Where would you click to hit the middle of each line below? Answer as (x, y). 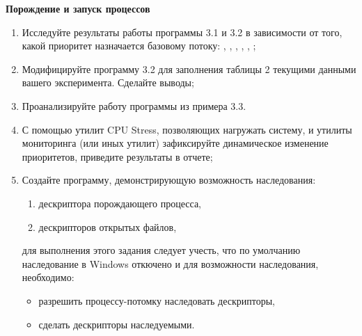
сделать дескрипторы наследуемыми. (117, 324)
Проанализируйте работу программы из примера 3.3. (134, 105)
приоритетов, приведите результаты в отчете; (117, 156)
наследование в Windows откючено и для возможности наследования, (170, 263)
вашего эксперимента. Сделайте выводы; (108, 82)
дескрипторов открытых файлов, (108, 226)
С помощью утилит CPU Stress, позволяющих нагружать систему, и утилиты (187, 129)
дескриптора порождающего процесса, (120, 203)
